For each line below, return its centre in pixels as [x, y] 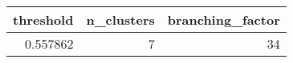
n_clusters [120, 20]
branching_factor [224, 20]
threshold [43, 20]
